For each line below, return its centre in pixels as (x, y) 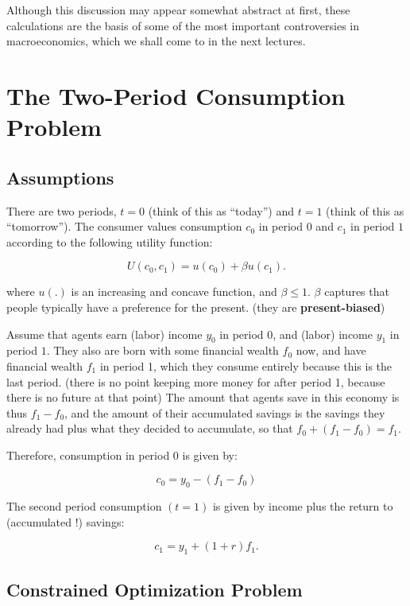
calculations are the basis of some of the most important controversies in (183, 25)
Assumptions (60, 177)
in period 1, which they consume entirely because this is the (246, 365)
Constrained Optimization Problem (155, 589)
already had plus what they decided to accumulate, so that (150, 428)
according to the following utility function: (110, 241)
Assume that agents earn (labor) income (104, 334)
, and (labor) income (323, 334)
